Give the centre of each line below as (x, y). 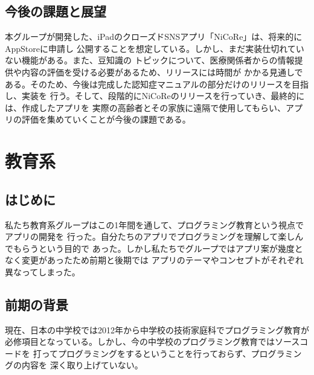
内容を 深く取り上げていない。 (82, 365)
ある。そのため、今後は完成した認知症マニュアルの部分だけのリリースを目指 (157, 84)
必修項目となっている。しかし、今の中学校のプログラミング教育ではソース (152, 341)
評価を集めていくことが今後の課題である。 (106, 119)
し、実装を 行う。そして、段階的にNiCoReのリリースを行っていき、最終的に (155, 96)
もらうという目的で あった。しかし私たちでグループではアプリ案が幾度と (158, 248)
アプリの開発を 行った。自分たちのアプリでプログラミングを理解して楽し (150, 236)
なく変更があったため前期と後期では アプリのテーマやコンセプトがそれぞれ (154, 260)
